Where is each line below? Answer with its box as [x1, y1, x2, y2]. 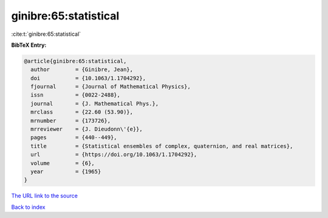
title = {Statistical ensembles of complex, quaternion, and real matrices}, [30, 143, 293, 149]
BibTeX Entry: [11, 41, 47, 49]
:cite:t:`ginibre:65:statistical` [11, 30, 81, 38]
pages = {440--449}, [30, 134, 118, 141]
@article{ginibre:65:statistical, [24, 58, 127, 64]
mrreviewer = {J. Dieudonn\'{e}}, [30, 126, 143, 133]
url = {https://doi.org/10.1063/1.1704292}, [30, 151, 197, 158]
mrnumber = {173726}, [30, 117, 111, 124]
